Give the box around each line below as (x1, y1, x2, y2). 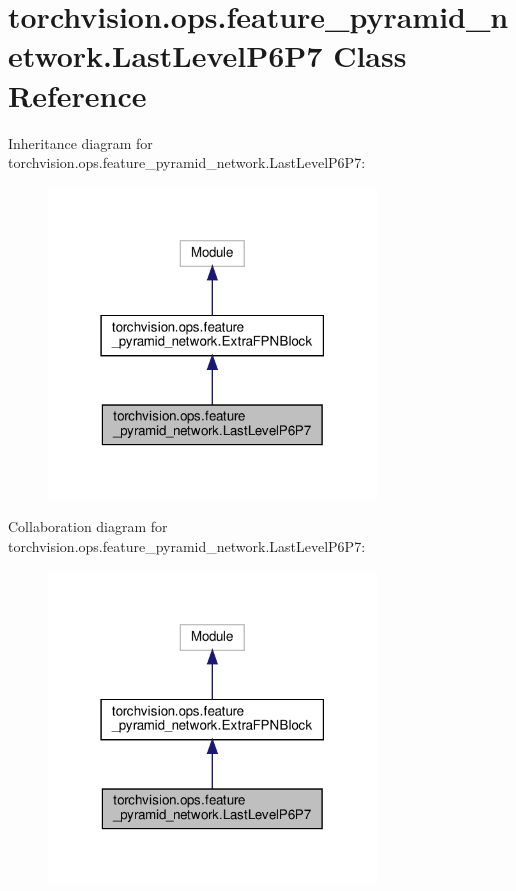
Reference (8, 74, 147, 115)
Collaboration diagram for (8, 516, 168, 537)
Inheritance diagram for (8, 132, 153, 153)
